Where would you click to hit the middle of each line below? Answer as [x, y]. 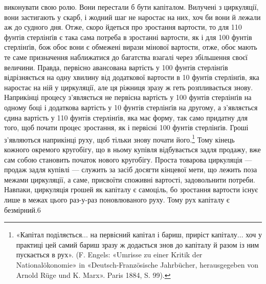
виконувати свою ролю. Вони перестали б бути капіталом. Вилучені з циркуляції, [131, 7]
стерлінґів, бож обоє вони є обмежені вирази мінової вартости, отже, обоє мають [131, 47]
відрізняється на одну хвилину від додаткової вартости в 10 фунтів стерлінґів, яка [132, 77]
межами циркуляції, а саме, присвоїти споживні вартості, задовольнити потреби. [130, 179]
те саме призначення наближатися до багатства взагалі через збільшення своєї [126, 57]
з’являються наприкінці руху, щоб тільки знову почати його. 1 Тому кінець [119, 138]
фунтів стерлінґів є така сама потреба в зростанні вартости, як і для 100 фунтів [128, 37]
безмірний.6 [23, 209]
